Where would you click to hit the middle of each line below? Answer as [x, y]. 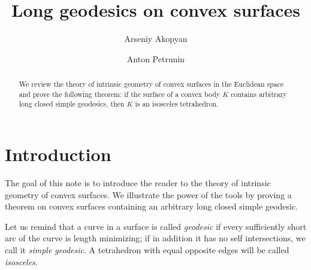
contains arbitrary [259, 94]
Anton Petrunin [156, 58]
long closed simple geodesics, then [72, 104]
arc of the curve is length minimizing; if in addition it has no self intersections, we [155, 238]
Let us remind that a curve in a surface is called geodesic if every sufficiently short [156, 226]
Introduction [58, 154]
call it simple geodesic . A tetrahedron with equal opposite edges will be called [147, 249]
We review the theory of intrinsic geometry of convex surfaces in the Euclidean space [151, 84]
